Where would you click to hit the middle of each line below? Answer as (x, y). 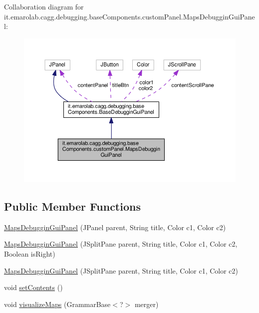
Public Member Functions (72, 206)
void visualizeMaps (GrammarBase (57, 304)
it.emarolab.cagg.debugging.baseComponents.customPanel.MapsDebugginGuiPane (129, 16)
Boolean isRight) (30, 254)
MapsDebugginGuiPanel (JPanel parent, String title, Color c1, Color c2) (115, 227)
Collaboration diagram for (44, 6)
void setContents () (33, 287)
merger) (146, 304)
